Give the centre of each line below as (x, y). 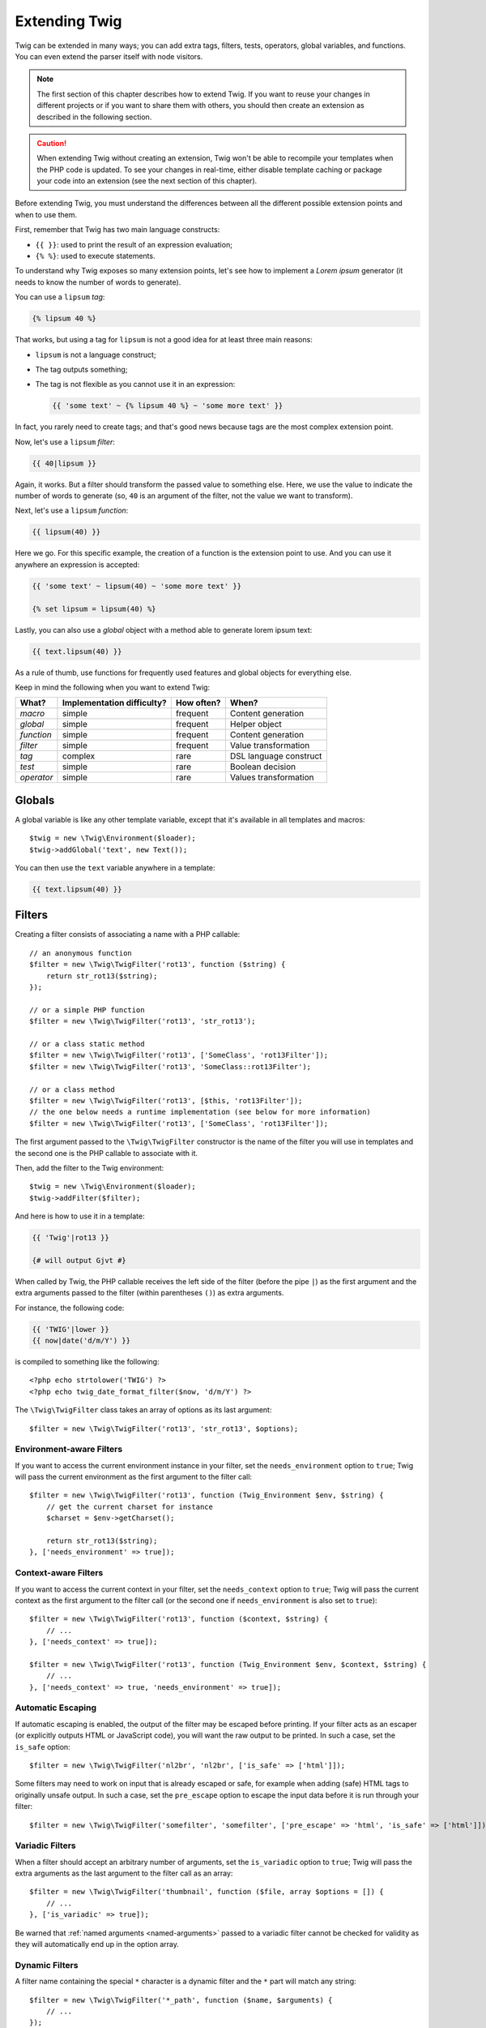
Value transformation (270, 745)
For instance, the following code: (70, 1308)
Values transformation (272, 777)
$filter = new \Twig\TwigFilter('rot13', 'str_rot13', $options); (164, 1429)
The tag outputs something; (81, 369)
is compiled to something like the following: (87, 1361)
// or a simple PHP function (87, 1010)
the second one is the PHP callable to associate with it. (107, 1153)
